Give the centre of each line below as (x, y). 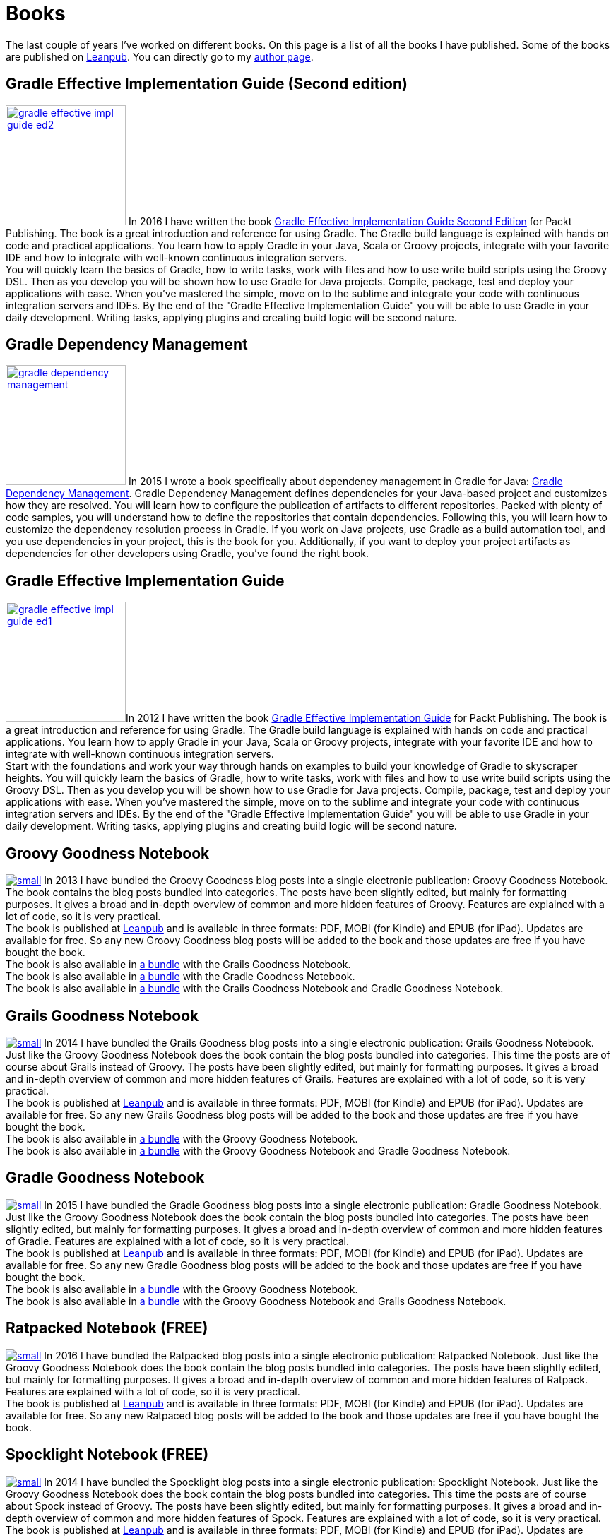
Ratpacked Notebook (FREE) (107, 1328)
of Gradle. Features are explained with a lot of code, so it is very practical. (177, 1241)
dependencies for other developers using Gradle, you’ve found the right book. (187, 554)
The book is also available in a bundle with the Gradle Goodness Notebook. (180, 977)
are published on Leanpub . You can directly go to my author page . (160, 56)
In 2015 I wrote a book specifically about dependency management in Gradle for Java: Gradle (345, 482)
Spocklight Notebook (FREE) (107, 1455)
